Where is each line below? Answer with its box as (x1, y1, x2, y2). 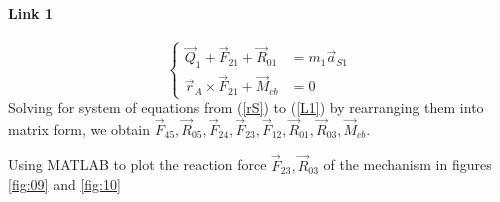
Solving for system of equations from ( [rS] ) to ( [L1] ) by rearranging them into (8, 97, 484, 118)
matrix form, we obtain (8, 118, 151, 139)
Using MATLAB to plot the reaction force (8, 154, 267, 175)
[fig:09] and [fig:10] (8, 174, 121, 195)
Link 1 (8, 2, 54, 23)
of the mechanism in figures (323, 154, 492, 175)
